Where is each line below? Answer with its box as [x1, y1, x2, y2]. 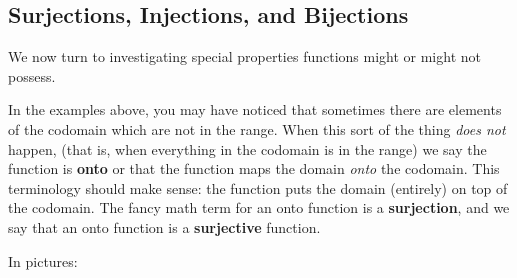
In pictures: [8, 250, 78, 271]
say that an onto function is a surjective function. [8, 216, 321, 237]
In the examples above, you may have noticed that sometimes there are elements [8, 99, 502, 120]
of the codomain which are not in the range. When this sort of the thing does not [8, 118, 506, 139]
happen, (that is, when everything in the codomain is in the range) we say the [8, 138, 487, 159]
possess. [8, 65, 56, 86]
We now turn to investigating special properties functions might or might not [8, 46, 481, 67]
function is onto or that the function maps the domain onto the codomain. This [8, 158, 500, 179]
